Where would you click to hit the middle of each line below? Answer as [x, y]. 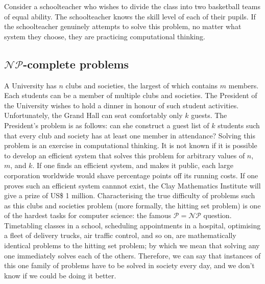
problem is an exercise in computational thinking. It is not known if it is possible [131, 145]
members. [244, 85]
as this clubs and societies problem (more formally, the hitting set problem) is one [132, 205]
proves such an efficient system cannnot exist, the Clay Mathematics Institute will [132, 185]
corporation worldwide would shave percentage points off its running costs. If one [131, 175]
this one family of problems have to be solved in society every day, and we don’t [129, 265]
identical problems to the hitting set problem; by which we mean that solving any [132, 245]
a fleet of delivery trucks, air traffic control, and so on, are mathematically [120, 235]
